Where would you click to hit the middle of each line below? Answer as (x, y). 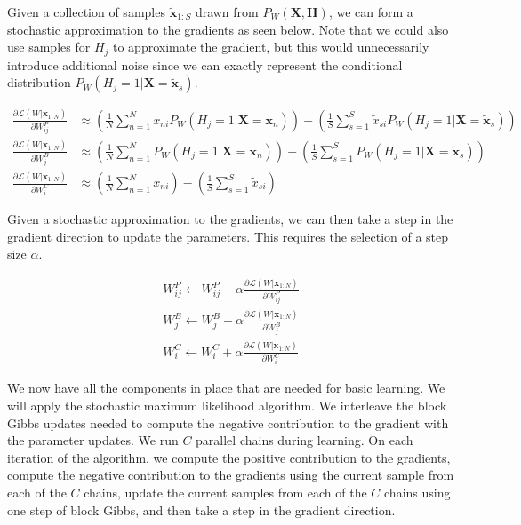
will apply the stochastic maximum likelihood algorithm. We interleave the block (227, 406)
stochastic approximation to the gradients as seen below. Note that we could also (228, 29)
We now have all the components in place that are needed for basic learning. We (226, 388)
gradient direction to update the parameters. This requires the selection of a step (228, 236)
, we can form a (371, 12)
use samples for (49, 47)
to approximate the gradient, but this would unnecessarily (271, 47)
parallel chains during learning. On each (305, 440)
